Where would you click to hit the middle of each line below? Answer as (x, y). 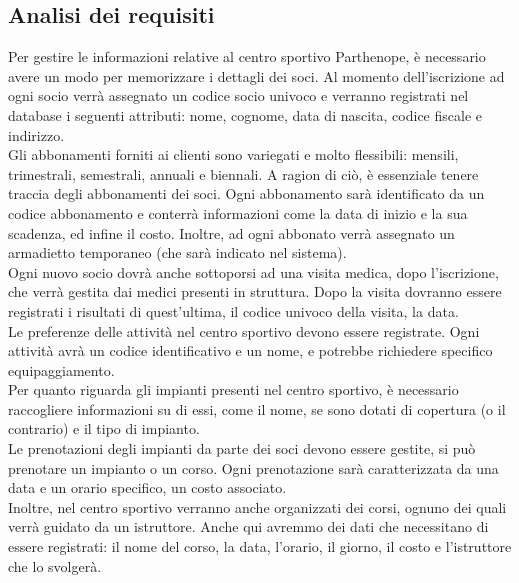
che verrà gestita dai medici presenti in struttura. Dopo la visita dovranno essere (255, 291)
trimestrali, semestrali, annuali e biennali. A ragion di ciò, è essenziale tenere (243, 173)
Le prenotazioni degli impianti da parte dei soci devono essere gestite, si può (242, 448)
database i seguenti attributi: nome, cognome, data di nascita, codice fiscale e (245, 114)
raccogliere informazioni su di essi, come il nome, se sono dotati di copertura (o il (257, 408)
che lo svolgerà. (55, 565)
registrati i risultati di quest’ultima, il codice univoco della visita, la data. (233, 310)
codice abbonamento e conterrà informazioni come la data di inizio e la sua (238, 212)
